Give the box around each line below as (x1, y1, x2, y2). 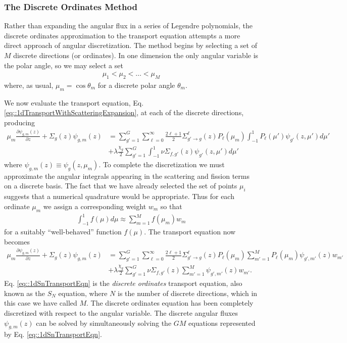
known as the (4, 287, 45, 298)
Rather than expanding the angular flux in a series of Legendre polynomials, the (4, 20, 253, 31)
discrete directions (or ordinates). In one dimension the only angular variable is (13, 50, 259, 60)
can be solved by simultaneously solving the (36, 317, 172, 328)
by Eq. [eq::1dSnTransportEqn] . (4, 329, 102, 339)
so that (160, 201, 182, 211)
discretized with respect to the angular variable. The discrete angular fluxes (4, 308, 238, 318)
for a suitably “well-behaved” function (4, 226, 122, 236)
